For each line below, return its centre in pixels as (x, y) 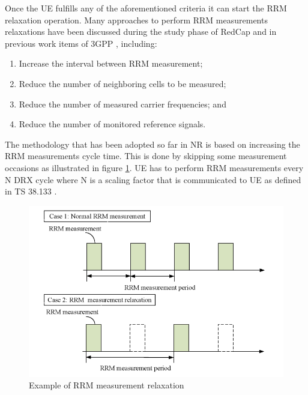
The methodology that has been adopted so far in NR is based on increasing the (152, 144)
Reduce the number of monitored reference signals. (112, 124)
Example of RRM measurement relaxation (107, 385)
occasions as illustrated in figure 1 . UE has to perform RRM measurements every (154, 167)
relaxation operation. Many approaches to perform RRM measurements (136, 20)
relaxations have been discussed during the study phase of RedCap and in (141, 32)
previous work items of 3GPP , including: (81, 43)
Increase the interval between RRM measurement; (111, 63)
